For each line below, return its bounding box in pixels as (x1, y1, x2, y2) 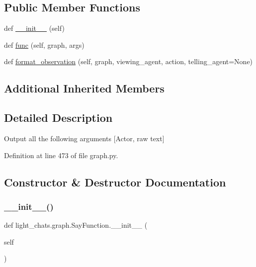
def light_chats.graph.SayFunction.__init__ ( (4, 220, 148, 230)
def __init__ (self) (4, 23, 65, 33)
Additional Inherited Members (4, 81, 165, 96)
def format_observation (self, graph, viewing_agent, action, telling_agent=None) (4, 56, 253, 67)
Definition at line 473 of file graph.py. (4, 150, 118, 160)
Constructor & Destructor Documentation (4, 174, 226, 189)
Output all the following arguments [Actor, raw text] (4, 133, 165, 143)
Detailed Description (4, 110, 113, 125)
